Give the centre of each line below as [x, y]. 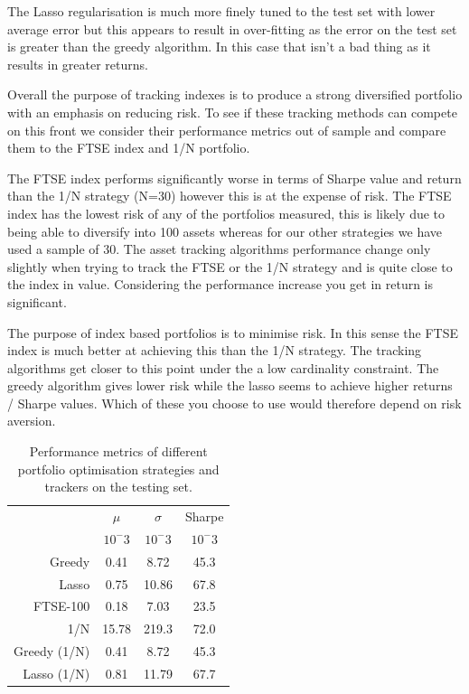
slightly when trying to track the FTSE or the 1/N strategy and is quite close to [230, 266]
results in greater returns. [78, 64]
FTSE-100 [61, 606]
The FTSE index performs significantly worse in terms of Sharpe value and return [234, 178]
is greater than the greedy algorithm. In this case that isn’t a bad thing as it [219, 47]
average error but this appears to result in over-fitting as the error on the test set [232, 28]
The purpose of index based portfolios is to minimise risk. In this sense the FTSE [233, 332]
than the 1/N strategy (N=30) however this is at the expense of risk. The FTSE [230, 196]
